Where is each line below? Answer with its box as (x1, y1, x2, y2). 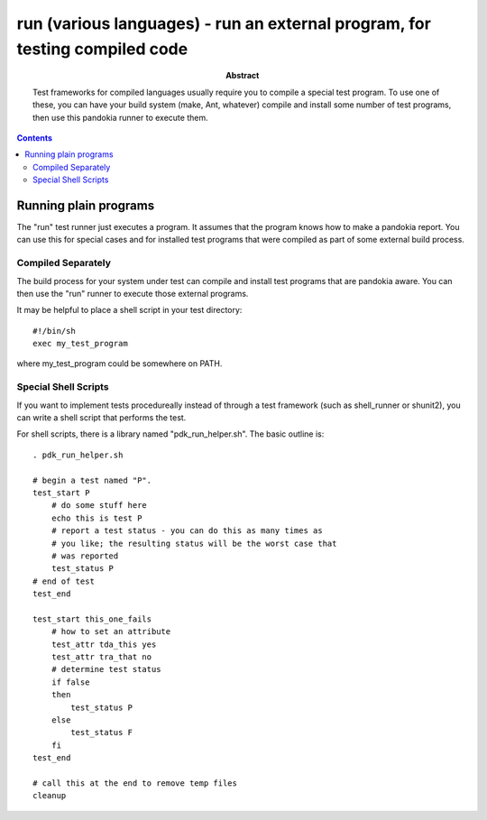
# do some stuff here (51, 501, 148, 511)
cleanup (32, 790, 67, 801)
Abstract (225, 70, 260, 81)
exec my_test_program (32, 338, 128, 349)
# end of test (32, 576, 95, 586)
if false (51, 677, 90, 687)
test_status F (70, 727, 133, 738)
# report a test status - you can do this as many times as (51, 526, 324, 536)
